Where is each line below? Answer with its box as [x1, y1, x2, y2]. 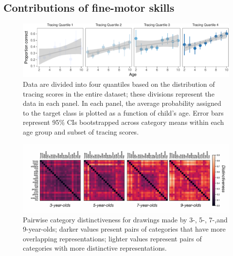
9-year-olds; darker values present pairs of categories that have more [23, 224, 226, 234]
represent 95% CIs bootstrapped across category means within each [23, 117, 224, 127]
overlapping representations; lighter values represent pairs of [23, 233, 202, 243]
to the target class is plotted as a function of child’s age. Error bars [23, 107, 224, 118]
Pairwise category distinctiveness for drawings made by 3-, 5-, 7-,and [23, 214, 228, 224]
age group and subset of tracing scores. [23, 126, 139, 137]
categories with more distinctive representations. [23, 243, 167, 253]
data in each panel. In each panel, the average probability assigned [23, 98, 221, 108]
